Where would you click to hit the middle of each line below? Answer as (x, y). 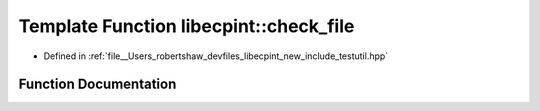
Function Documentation (97, 84)
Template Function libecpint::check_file (186, 26)
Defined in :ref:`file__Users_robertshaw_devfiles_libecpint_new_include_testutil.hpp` (216, 56)
